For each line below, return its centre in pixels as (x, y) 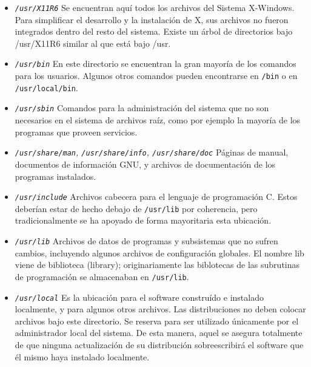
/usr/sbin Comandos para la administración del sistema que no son (142, 108)
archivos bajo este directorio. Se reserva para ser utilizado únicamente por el (157, 321)
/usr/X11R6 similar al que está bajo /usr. (93, 43)
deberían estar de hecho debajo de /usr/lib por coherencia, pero (136, 208)
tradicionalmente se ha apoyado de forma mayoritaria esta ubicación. (143, 220)
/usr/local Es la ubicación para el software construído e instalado (139, 297)
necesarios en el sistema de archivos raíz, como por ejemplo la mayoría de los (158, 120)
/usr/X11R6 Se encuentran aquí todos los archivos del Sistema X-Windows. (155, 7)
